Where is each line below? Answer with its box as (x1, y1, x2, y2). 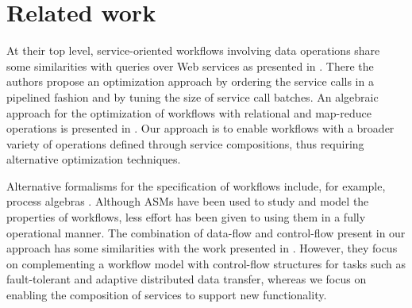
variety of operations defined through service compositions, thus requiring (6, 135, 364, 152)
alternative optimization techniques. (6, 151, 181, 167)
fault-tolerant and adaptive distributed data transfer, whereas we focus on (6, 271, 367, 287)
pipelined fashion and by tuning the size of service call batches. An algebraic (6, 88, 379, 105)
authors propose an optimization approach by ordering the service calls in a (6, 73, 374, 90)
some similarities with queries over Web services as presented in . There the (6, 57, 374, 74)
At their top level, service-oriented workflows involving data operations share (6, 42, 380, 59)
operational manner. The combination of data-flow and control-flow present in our (6, 224, 406, 241)
